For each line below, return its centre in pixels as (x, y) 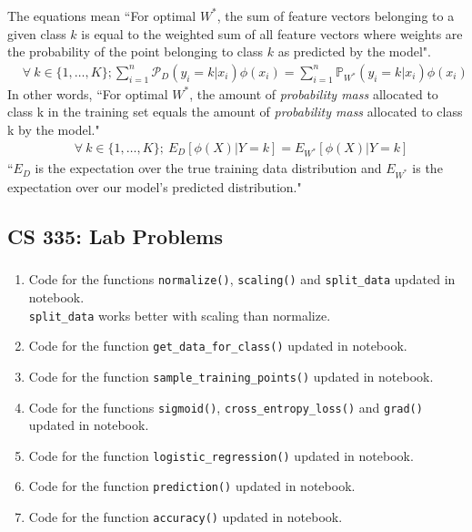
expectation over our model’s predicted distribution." (155, 187)
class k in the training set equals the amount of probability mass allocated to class (235, 112)
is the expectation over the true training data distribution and (208, 168)
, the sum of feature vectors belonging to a (336, 15)
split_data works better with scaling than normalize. (180, 315)
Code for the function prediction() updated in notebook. (192, 486)
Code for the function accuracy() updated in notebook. (186, 517)
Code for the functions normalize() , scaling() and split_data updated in (242, 279)
